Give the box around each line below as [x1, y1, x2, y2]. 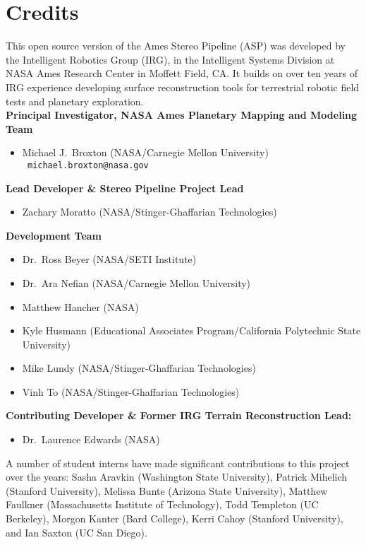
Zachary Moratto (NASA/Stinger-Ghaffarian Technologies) [22, 204, 277, 219]
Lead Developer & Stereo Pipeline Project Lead [6, 180, 244, 195]
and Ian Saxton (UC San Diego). [6, 525, 147, 539]
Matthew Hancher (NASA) [22, 299, 139, 314]
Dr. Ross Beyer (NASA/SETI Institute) [22, 252, 197, 266]
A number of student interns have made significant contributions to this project [6, 455, 350, 470]
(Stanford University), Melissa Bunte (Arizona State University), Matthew [6, 483, 328, 498]
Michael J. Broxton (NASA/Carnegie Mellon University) [22, 145, 269, 160]
